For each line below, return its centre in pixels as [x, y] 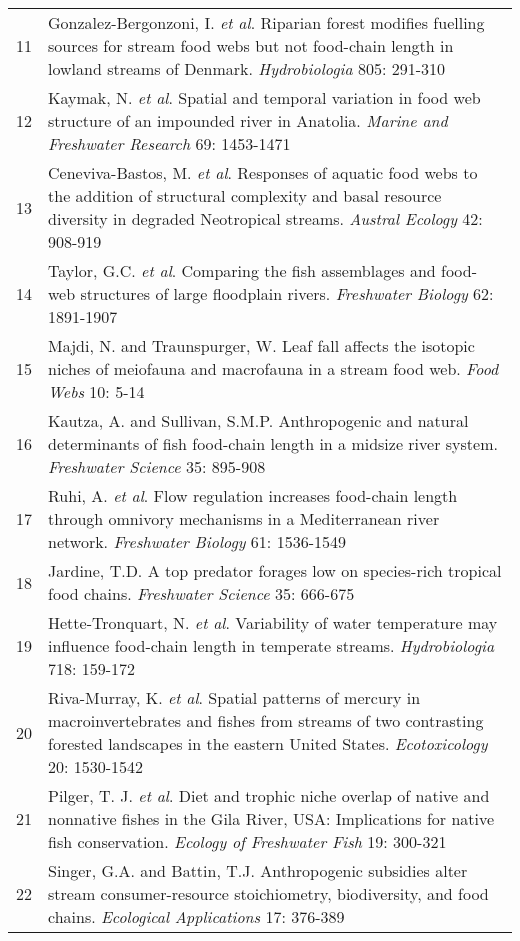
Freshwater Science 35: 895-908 [157, 466]
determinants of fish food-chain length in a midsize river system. [273, 443]
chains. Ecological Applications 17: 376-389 [196, 916]
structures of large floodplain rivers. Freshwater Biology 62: [287, 293]
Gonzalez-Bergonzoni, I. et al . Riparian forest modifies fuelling [266, 22]
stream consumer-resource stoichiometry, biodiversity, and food [268, 893]
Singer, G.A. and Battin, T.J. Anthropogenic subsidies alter [258, 870]
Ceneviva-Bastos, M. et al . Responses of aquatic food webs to [263, 172]
